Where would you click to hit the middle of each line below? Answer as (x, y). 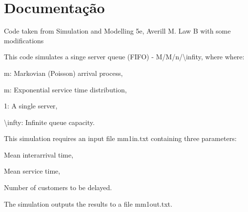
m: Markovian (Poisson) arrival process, (63, 73)
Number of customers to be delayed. (58, 187)
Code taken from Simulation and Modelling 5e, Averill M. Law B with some (117, 31)
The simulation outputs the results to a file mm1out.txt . (88, 203)
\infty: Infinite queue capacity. (49, 122)
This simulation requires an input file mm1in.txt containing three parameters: (120, 138)
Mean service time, (32, 171)
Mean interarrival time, (39, 154)
